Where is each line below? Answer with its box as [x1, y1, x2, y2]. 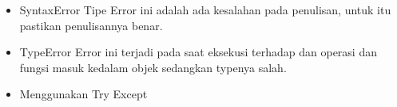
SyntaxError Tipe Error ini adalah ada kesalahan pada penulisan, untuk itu [19, 2, 391, 17]
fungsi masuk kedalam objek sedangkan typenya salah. [19, 59, 287, 75]
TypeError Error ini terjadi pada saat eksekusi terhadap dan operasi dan [19, 44, 377, 60]
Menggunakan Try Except [19, 86, 148, 102]
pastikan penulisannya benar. [19, 17, 163, 33]
